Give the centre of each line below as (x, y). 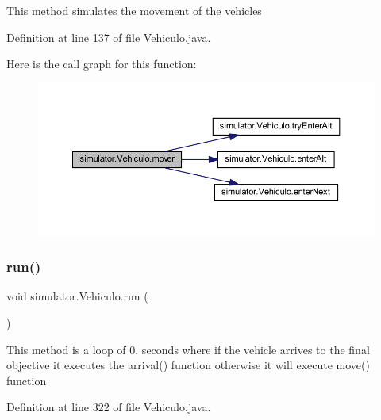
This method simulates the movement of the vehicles (134, 10)
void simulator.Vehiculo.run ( (77, 296)
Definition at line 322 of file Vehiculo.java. (109, 407)
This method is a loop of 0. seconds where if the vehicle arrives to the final (188, 349)
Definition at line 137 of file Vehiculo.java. (109, 37)
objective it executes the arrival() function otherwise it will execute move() (188, 365)
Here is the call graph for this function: (102, 64)
